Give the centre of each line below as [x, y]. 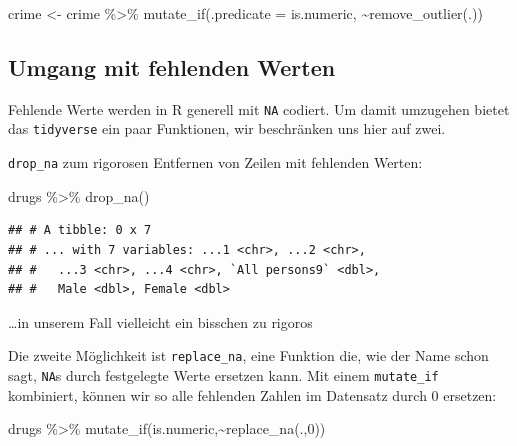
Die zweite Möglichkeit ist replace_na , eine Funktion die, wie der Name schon [248, 355]
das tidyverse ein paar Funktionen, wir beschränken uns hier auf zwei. [227, 128]
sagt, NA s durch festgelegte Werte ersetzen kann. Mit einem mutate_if [223, 374]
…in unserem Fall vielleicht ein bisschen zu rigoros [160, 321]
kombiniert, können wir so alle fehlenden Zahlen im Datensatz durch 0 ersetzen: [252, 394]
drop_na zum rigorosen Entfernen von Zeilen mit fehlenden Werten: [215, 162]
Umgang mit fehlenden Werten [172, 66]
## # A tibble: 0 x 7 [80, 230]
